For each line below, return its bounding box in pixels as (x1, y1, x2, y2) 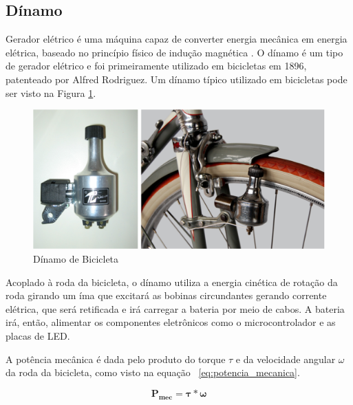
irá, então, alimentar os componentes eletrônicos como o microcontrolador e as (6, 315, 336, 329)
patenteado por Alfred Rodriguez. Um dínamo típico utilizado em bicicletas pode (6, 72, 347, 86)
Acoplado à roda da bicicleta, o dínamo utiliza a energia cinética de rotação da (6, 274, 338, 289)
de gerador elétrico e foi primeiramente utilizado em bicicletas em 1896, (6, 58, 307, 73)
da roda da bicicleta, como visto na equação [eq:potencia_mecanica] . (6, 365, 300, 380)
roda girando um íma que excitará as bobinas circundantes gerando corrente (6, 288, 327, 303)
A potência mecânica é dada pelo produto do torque (6, 351, 226, 366)
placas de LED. (6, 329, 70, 343)
